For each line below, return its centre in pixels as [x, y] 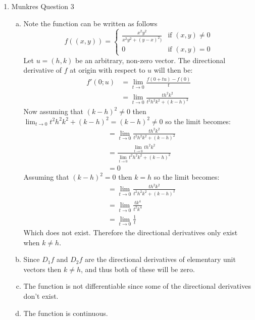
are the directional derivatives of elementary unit [160, 259]
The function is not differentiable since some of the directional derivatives [137, 286]
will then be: [173, 70]
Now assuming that [53, 111]
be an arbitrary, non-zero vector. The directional [150, 60]
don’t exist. [41, 296]
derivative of [43, 70]
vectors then [42, 269]
